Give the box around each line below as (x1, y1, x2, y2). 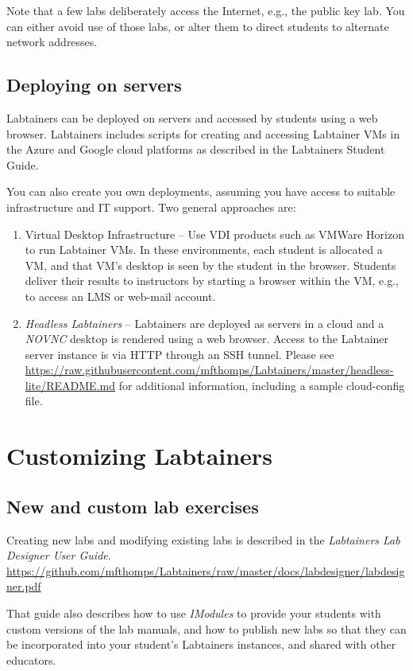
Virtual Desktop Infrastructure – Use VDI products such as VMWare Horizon (25, 225, 404, 242)
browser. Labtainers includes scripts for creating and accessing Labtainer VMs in (6, 125, 400, 142)
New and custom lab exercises (6, 493, 259, 518)
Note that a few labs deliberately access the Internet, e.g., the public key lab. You (6, 2, 405, 18)
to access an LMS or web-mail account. (25, 287, 216, 304)
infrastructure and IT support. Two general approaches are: (6, 198, 296, 215)
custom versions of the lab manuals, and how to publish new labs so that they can (6, 620, 407, 637)
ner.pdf (6, 578, 41, 595)
